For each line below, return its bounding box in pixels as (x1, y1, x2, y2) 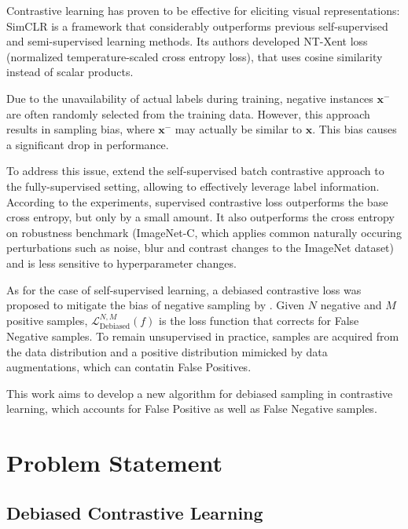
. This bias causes (312, 121, 397, 137)
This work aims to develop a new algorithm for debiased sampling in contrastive (6, 385, 393, 401)
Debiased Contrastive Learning (6, 500, 263, 524)
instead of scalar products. (6, 64, 134, 80)
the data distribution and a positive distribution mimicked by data (6, 343, 328, 359)
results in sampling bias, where (6, 121, 155, 137)
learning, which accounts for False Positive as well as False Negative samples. (6, 400, 377, 417)
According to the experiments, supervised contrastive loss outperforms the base (6, 193, 388, 210)
